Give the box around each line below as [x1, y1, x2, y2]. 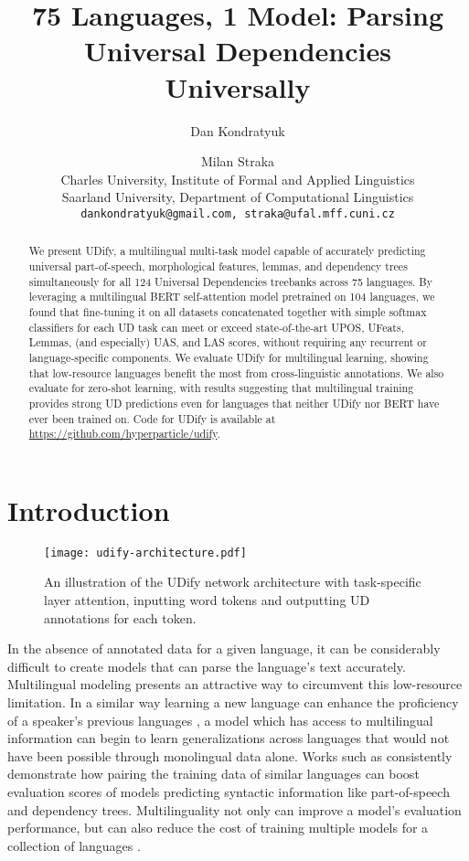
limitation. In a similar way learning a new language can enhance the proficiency [7, 693, 459, 712]
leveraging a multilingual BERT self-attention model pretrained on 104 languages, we [28, 289, 435, 304]
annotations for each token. [44, 608, 197, 627]
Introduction [7, 491, 170, 528]
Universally [165, 68, 311, 105]
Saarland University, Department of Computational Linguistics [61, 187, 414, 207]
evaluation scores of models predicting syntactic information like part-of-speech [7, 781, 450, 801]
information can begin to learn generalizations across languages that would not [7, 728, 450, 748]
